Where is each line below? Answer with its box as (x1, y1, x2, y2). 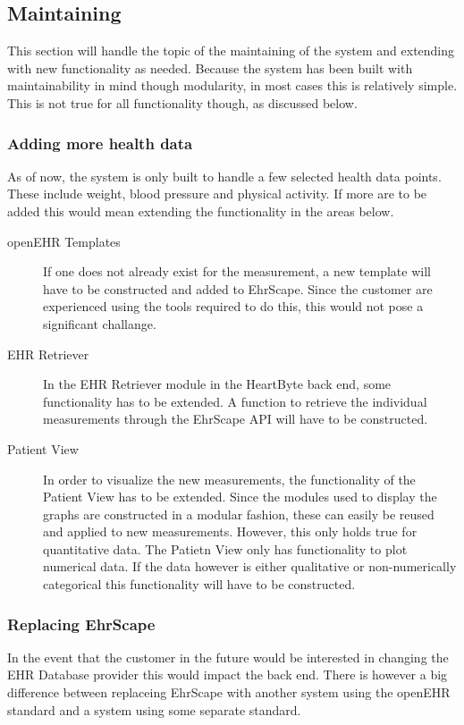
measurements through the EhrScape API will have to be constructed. (43, 409, 428, 428)
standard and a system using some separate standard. (7, 700, 301, 719)
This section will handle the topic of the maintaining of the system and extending (7, 41, 455, 60)
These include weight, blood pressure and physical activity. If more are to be (7, 184, 427, 203)
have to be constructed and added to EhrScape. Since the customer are (43, 279, 433, 298)
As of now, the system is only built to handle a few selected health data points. (7, 166, 442, 185)
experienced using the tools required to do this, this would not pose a (43, 297, 424, 316)
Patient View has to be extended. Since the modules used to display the (43, 487, 437, 506)
